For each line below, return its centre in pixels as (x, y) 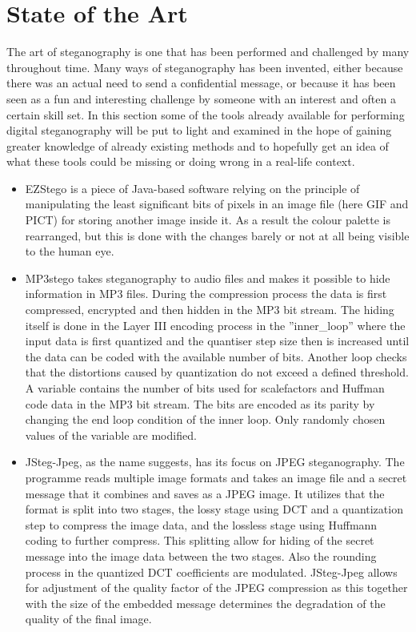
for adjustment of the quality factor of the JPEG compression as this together (216, 588)
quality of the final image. (88, 619)
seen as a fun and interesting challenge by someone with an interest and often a (201, 98)
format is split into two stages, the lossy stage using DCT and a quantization (214, 509)
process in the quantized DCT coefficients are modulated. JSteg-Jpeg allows (211, 572)
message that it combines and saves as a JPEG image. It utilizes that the (205, 493)
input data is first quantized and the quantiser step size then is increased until (217, 341)
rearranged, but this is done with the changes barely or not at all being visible (217, 235)
